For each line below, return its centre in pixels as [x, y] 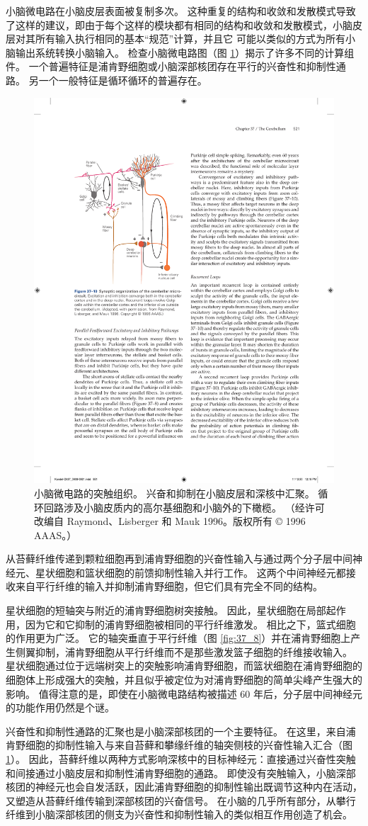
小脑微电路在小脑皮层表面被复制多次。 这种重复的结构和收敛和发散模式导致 [181, 11]
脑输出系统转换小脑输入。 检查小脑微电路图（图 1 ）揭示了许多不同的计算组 [180, 52]
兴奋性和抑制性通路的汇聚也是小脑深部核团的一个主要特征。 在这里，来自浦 [181, 731]
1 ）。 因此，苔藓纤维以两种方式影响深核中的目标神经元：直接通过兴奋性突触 [181, 759]
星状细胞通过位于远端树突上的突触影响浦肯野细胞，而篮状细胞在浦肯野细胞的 [184, 666]
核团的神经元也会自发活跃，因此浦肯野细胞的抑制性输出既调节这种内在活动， [184, 787]
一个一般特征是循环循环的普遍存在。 [123, 80]
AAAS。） [56, 534]
